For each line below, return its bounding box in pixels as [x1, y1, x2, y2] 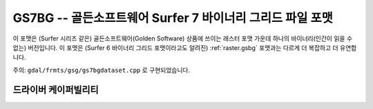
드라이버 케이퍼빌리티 [12, 84, 99, 95]
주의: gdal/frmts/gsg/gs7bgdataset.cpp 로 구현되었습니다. [12, 66, 190, 74]
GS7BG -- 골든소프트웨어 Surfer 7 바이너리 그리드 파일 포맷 [12, 10, 333, 25]
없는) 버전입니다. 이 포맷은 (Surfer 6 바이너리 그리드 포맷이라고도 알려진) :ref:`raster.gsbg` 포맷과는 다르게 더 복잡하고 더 [12, 43, 338, 51]
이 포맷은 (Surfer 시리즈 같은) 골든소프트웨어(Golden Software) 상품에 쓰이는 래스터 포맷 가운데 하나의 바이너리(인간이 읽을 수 [12, 34, 353, 43]
